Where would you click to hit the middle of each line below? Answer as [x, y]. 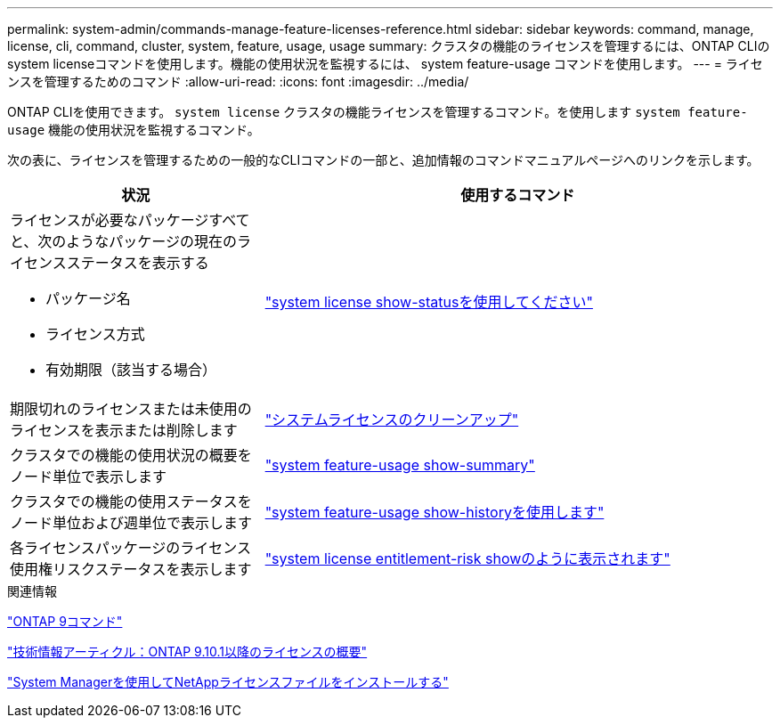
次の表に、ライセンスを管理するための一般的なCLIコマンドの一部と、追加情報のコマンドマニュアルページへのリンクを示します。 [383, 160]
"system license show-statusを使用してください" [429, 302]
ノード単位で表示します [89, 477]
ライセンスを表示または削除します [124, 430]
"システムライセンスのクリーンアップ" [392, 420]
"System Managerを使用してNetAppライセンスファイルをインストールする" [228, 682]
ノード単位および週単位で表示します [131, 523]
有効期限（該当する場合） [131, 370]
